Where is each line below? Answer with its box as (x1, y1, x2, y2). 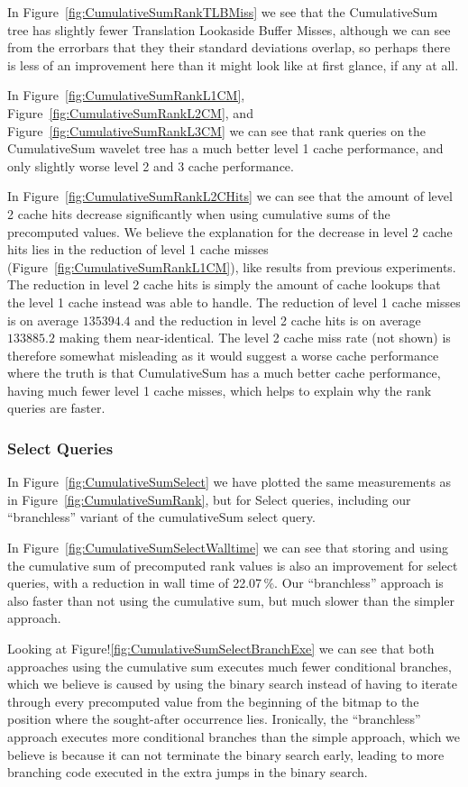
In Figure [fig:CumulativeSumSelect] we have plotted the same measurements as (7, 472, 452, 491)
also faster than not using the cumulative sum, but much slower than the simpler (7, 590, 455, 609)
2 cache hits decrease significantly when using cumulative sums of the (7, 204, 390, 223)
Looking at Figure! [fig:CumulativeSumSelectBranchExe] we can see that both (7, 639, 435, 658)
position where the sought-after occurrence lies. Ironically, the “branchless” (7, 709, 421, 728)
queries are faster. (7, 398, 106, 417)
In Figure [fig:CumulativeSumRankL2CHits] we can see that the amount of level (7, 187, 453, 206)
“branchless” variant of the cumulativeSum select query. (7, 508, 316, 526)
